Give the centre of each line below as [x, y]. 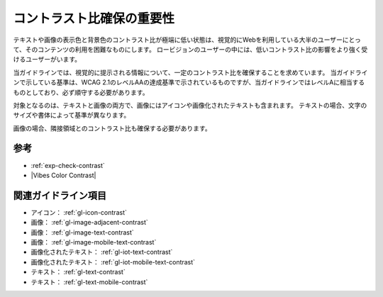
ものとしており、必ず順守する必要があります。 [81, 92]
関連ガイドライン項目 [60, 195]
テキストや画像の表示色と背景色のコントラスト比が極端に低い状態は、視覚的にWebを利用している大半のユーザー [178, 40]
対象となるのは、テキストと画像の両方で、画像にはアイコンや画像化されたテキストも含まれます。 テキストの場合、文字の [190, 105]
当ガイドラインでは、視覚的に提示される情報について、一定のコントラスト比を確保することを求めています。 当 [175, 72]
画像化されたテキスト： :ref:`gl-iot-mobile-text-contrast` [113, 262]
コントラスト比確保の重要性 [94, 18]
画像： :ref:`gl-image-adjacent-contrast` [89, 223]
